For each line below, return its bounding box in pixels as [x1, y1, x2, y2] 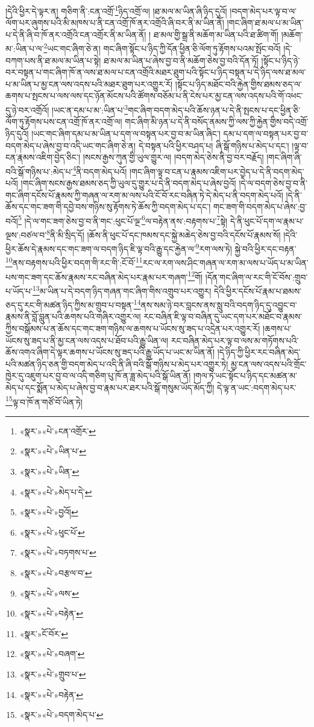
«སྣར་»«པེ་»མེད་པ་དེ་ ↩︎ [19, 485, 92, 498]
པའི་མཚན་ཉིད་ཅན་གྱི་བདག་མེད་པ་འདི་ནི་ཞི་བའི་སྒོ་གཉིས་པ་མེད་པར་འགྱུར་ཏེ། [5, 357, 228, 370]
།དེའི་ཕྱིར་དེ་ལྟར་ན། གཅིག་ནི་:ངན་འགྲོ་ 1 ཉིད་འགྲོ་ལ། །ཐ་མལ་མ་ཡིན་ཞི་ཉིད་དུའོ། [5, 3, 227, 17]
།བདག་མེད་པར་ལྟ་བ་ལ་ [230, 4, 297, 17]
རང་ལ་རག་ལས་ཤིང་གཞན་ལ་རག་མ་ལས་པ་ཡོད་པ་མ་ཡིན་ [142, 256, 309, 269]
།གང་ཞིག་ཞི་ [266, 151, 302, 163]
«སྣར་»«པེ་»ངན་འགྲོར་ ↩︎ [19, 424, 96, 437]
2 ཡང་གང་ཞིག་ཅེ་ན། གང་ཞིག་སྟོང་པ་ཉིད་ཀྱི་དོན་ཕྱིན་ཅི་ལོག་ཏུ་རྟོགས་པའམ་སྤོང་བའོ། [43, 40, 281, 55]
